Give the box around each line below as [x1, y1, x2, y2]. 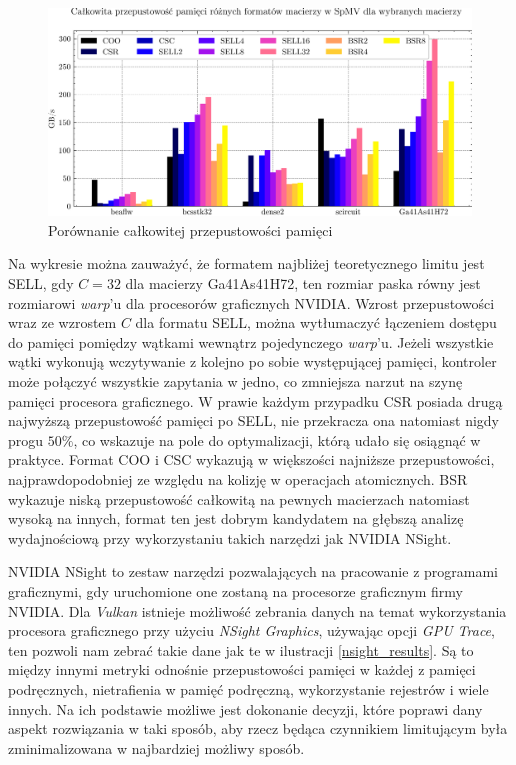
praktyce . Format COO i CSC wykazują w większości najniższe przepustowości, [8, 449, 495, 470]
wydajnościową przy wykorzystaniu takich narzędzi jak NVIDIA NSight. [8, 527, 452, 548]
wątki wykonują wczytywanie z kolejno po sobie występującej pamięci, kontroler [8, 351, 497, 372]
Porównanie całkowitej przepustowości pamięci [48, 219, 333, 240]
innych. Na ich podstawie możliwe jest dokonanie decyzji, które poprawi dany [8, 698, 483, 719]
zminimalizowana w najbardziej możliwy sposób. [8, 737, 305, 758]
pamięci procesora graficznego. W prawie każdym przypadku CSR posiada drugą [8, 390, 503, 411]
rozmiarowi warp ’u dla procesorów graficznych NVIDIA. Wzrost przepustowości [8, 292, 495, 313]
